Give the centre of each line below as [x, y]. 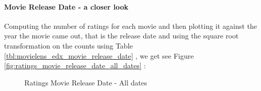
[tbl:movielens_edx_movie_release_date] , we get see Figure [99, 55]
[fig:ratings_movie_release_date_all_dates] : [75, 65]
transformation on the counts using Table [69, 45]
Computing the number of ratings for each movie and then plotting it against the [131, 26]
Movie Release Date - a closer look [66, 6]
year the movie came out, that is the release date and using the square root [121, 36]
